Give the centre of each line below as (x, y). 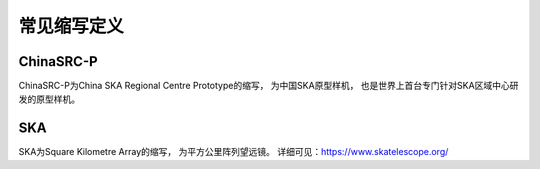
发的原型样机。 (49, 99)
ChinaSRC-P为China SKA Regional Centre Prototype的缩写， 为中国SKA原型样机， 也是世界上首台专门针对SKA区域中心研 (268, 86)
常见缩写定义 (71, 26)
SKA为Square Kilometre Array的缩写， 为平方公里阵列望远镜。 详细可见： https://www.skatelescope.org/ (233, 152)
